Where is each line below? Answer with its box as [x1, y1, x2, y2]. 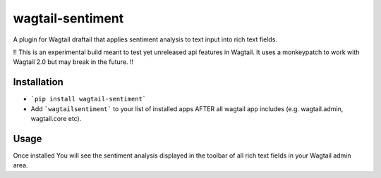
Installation [13, 76, 64, 88]
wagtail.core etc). [30, 115, 82, 123]
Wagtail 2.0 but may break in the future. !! [13, 58, 134, 66]
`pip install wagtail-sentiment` [30, 95, 147, 103]
